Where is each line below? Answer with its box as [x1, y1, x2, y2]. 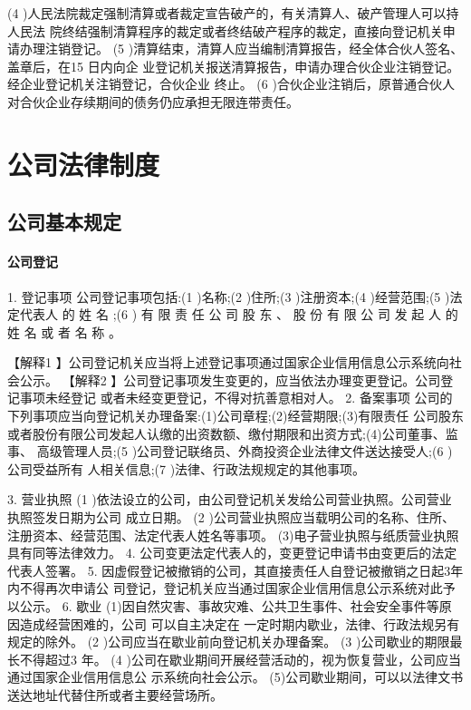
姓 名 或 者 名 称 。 [7, 322, 121, 341]
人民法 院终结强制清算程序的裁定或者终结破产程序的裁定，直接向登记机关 [7, 21, 443, 40]
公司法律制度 [7, 145, 160, 182]
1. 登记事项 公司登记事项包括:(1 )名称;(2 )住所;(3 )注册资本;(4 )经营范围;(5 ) [7, 287, 450, 306]
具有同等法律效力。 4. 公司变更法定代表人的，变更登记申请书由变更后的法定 [7, 543, 457, 562]
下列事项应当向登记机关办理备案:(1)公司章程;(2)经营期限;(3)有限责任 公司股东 [7, 406, 465, 425]
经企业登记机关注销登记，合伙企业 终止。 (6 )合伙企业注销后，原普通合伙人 [7, 74, 455, 93]
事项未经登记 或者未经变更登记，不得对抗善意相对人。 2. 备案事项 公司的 [19, 388, 453, 407]
